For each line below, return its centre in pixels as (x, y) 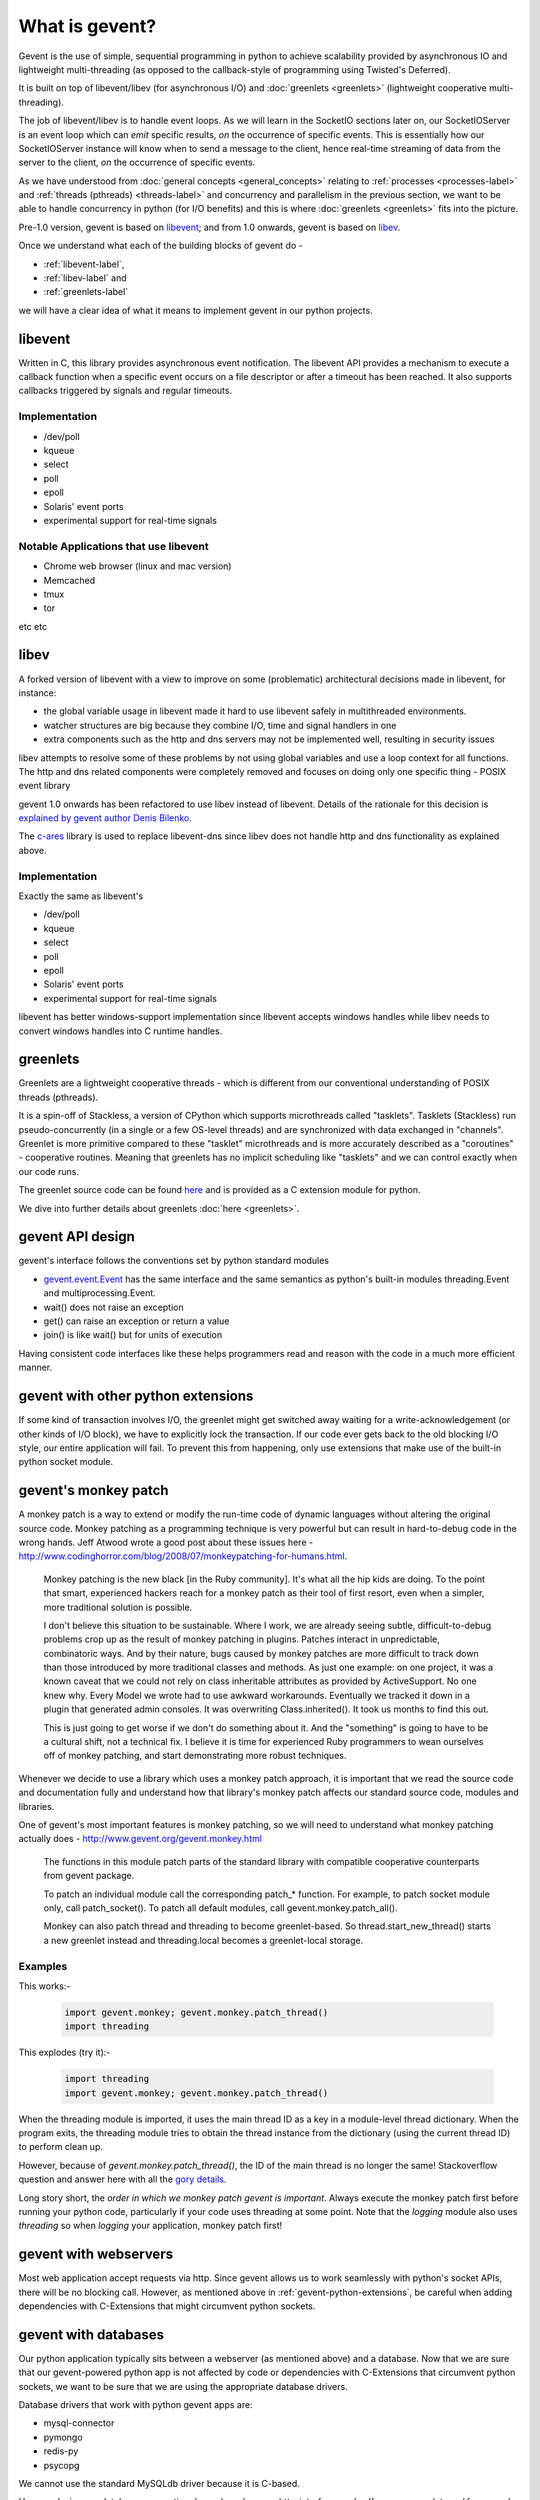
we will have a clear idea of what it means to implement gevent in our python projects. (196, 310)
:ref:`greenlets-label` (86, 292)
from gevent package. (89, 1876)
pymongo (63, 2437)
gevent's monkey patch (93, 1490)
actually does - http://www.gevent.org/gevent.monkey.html (140, 1839)
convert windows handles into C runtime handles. (120, 1031)
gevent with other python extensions (136, 1396)
